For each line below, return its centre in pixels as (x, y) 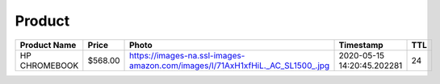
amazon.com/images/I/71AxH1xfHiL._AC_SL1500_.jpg (230, 66)
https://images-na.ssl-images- (187, 55)
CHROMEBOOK (49, 66)
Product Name (48, 45)
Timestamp (361, 45)
